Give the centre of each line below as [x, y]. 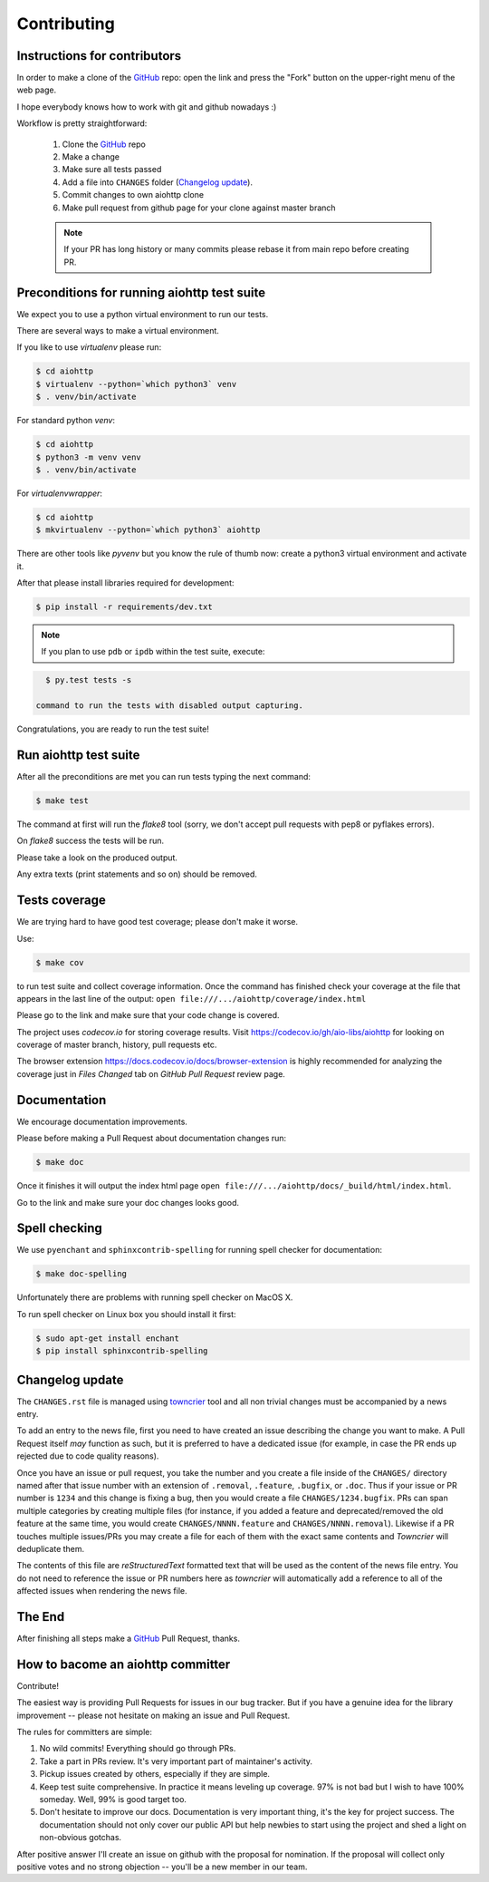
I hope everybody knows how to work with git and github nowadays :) [147, 107]
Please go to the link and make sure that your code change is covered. [148, 1015]
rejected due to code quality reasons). [88, 1456]
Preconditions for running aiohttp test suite [141, 292]
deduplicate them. [51, 1548]
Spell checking [60, 1228]
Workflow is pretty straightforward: [82, 123]
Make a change [91, 157]
